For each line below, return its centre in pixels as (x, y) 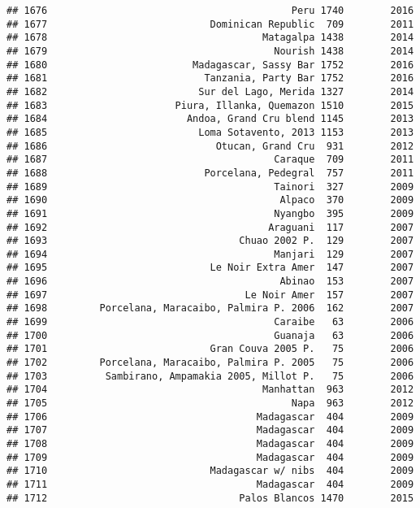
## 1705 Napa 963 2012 (210, 404)
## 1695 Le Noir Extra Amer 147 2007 (210, 268)
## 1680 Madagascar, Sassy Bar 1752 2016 (210, 65)
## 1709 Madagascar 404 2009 (210, 457)
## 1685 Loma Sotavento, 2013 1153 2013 (210, 132)
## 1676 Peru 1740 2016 (210, 11)
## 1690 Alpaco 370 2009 (210, 200)
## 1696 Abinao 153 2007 (210, 282)
